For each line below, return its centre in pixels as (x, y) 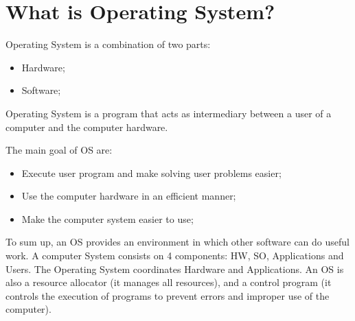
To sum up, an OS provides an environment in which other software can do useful (177, 242)
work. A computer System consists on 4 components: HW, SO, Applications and (175, 255)
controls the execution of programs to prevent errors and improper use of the (168, 295)
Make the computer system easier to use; (107, 218)
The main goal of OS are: (59, 150)
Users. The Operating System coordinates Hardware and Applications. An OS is (175, 269)
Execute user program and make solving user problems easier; (151, 173)
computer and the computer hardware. (87, 127)
